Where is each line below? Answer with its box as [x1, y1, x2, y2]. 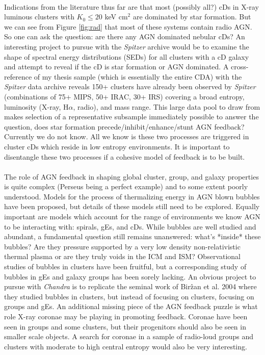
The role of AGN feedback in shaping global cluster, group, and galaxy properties [4, 171, 259, 182]
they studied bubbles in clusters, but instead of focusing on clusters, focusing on [4, 291, 254, 301]
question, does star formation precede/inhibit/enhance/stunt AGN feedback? [4, 121, 245, 132]
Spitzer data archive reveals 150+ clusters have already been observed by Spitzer [4, 81, 256, 92]
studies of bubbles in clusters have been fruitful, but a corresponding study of [4, 261, 247, 272]
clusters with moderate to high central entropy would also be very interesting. [4, 341, 247, 351]
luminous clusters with [4, 11, 74, 22]
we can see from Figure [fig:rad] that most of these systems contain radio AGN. [4, 21, 252, 32]
